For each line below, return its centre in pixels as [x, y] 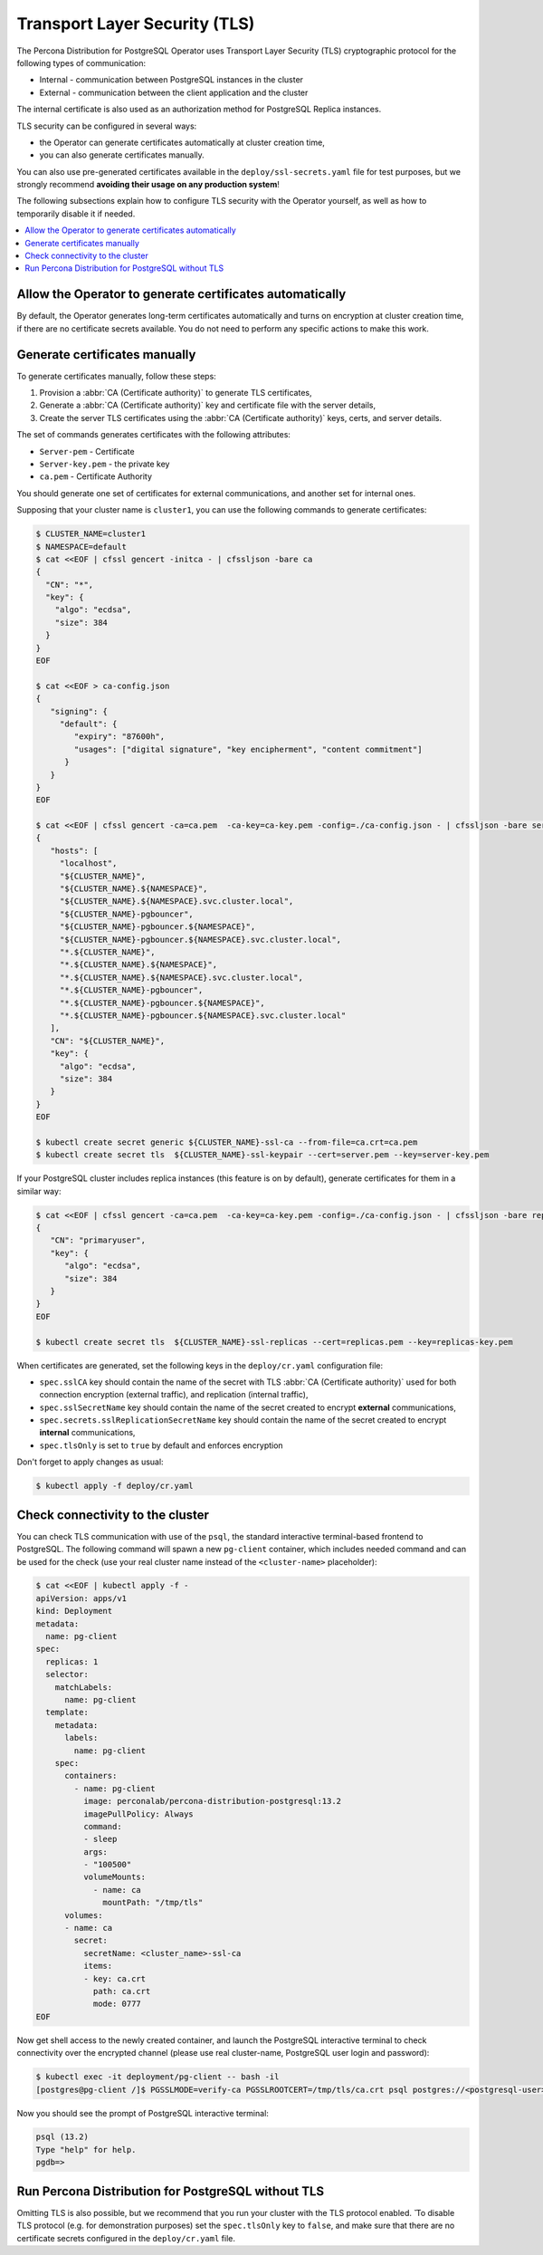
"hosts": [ [74, 850]
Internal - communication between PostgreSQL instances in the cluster [171, 80]
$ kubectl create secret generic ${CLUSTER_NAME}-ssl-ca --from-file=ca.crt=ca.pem [227, 1142]
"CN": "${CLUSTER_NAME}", [108, 1041]
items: [98, 1966]
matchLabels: [84, 1687]
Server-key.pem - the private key [105, 464]
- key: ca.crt [114, 1978]
